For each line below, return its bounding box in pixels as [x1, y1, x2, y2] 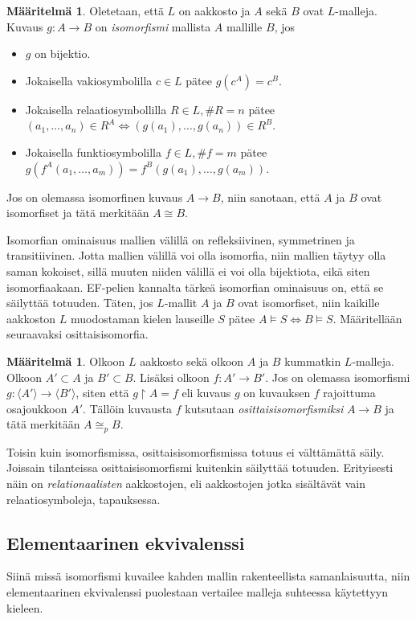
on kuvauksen [243, 384, 311, 401]
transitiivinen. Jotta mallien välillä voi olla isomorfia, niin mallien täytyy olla [6, 247, 386, 264]
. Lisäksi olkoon [133, 368, 210, 385]
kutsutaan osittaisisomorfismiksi [185, 400, 344, 416]
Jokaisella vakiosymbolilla [25, 72, 153, 88]
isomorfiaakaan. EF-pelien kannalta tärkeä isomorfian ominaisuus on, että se [6, 278, 384, 295]
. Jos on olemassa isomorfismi [265, 368, 410, 385]
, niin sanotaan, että [220, 188, 320, 205]
